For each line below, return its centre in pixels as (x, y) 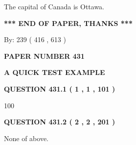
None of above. (26, 138)
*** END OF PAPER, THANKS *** (68, 23)
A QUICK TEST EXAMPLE (55, 72)
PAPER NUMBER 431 (44, 56)
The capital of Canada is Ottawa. (54, 6)
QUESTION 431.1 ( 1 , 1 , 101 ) (60, 88)
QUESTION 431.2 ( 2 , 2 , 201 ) (60, 122)
